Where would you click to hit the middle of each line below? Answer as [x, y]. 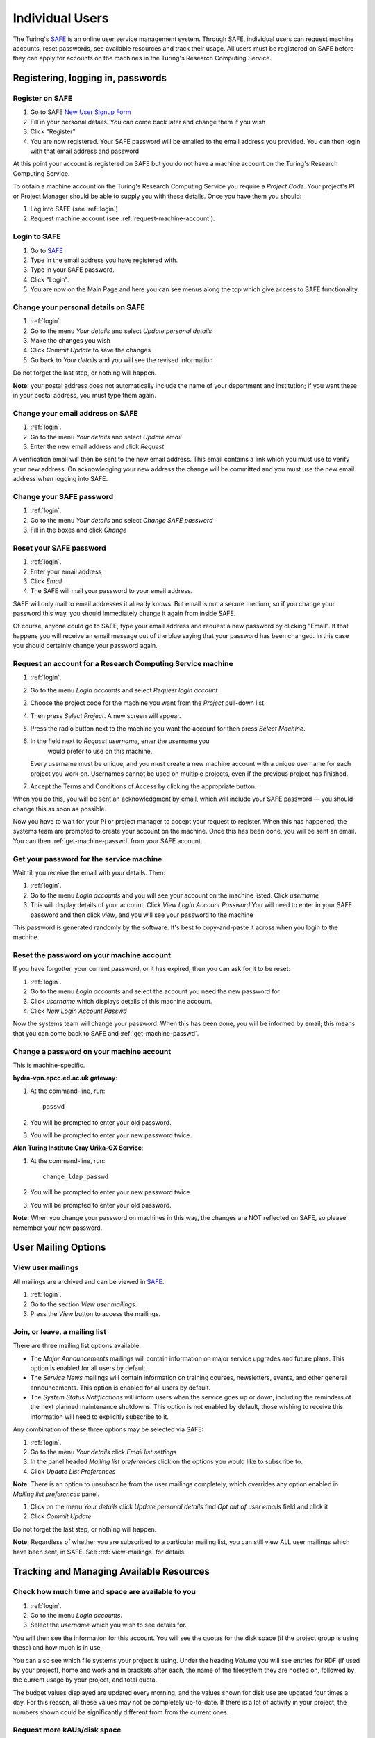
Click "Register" [53, 131]
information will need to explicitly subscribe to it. [100, 1416]
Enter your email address [66, 571]
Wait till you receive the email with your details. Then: [89, 873]
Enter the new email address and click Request [97, 446]
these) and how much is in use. [57, 1648]
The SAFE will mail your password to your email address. [111, 591]
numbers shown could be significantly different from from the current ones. [121, 1712]
